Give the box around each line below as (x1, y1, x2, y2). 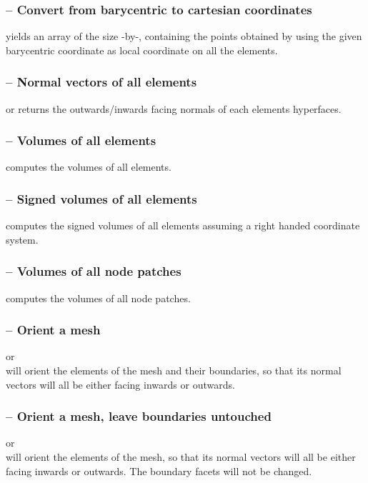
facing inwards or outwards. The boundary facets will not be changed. (6, 463, 312, 478)
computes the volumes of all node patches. (6, 290, 191, 305)
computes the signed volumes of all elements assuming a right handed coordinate (6, 218, 360, 233)
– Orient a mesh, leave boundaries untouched (6, 407, 272, 425)
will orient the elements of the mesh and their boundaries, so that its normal (6, 363, 342, 378)
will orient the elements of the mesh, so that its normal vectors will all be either (6, 449, 356, 464)
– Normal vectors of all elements (6, 73, 197, 91)
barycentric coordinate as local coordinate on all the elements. (6, 42, 278, 57)
